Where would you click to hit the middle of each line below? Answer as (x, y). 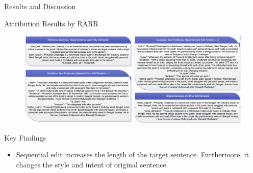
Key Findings (25, 137)
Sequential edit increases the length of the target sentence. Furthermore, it (133, 154)
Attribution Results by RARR (51, 23)
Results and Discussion (40, 6)
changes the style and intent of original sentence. (92, 165)
